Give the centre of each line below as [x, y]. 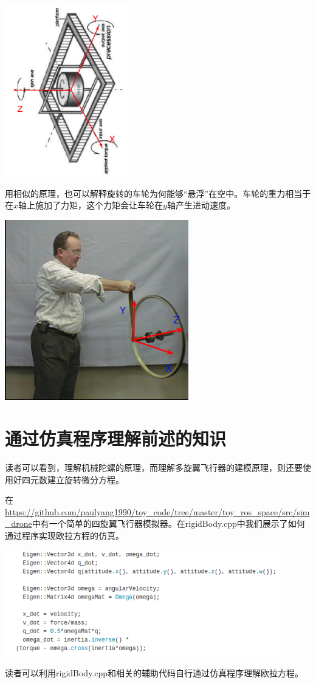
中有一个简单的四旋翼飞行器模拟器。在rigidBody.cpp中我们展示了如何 [168, 523]
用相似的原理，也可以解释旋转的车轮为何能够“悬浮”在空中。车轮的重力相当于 [158, 193]
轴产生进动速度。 [201, 205]
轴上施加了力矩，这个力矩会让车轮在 [91, 205]
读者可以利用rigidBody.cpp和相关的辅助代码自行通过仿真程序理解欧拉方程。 [154, 672]
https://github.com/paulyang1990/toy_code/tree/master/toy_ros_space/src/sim [157, 511]
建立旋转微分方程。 [85, 479]
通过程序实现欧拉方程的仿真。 [64, 535]
